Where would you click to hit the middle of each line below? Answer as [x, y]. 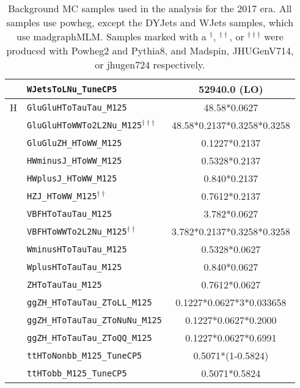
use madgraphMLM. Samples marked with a [111, 36]
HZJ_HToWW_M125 [62, 196]
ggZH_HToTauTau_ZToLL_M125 [90, 302]
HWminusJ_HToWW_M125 [75, 160]
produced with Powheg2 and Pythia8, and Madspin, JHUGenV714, [150, 50]
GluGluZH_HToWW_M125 [75, 143]
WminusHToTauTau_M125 [77, 249]
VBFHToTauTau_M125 [70, 214]
